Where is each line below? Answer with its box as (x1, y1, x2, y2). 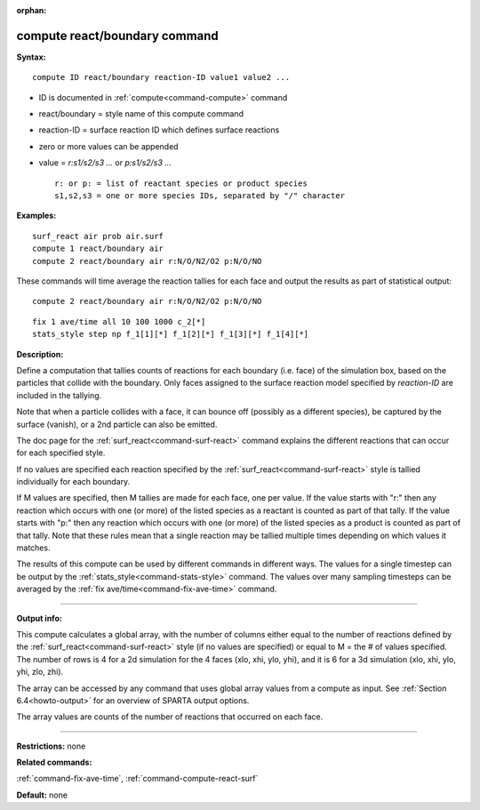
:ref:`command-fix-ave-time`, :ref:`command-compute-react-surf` (16, 774, 259, 784)
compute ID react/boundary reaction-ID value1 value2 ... (32, 72, 291, 83)
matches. (16, 542, 51, 553)
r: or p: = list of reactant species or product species (54, 178, 308, 188)
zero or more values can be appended (38, 140, 179, 151)
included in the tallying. (16, 389, 102, 400)
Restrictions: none (16, 741, 86, 751)
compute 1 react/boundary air (32, 244, 164, 253)
